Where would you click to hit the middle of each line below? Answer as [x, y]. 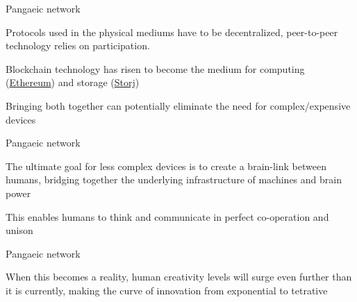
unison [19, 230]
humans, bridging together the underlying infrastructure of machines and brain [174, 179]
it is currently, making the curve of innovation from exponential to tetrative [167, 290]
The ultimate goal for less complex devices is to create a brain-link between [166, 166]
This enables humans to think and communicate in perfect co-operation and [167, 216]
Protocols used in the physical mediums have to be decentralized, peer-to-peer [172, 32]
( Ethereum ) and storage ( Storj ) [73, 82]
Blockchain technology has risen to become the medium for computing [155, 68]
